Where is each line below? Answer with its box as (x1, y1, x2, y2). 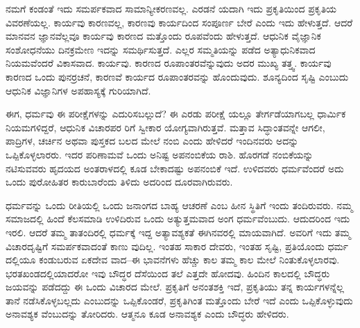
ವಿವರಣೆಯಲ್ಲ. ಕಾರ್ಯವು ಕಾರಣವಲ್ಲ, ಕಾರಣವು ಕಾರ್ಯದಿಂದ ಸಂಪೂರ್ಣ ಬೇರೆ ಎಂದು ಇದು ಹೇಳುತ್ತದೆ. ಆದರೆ (6, 15, 353, 29)
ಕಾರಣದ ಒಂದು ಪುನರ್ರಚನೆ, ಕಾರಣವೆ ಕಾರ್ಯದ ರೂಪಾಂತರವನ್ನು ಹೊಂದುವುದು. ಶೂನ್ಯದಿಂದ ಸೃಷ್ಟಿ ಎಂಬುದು (6, 69, 349, 83)
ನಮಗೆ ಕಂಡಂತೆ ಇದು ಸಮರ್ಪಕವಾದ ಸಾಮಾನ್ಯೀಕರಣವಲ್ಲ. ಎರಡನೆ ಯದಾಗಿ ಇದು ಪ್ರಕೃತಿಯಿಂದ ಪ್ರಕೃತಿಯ (6, 1, 337, 15)
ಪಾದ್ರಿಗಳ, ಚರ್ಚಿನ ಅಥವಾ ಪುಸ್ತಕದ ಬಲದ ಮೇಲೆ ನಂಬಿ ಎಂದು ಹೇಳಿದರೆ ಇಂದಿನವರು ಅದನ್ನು (6, 133, 299, 148)
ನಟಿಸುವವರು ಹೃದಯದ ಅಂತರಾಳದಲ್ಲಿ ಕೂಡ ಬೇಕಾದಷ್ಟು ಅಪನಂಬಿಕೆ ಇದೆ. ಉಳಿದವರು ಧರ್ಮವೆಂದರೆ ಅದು (6, 161, 344, 175)
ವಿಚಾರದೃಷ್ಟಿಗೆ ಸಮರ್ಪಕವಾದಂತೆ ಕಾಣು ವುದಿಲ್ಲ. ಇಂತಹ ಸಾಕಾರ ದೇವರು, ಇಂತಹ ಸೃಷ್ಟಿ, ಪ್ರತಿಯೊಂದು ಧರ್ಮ (6, 238, 349, 253)
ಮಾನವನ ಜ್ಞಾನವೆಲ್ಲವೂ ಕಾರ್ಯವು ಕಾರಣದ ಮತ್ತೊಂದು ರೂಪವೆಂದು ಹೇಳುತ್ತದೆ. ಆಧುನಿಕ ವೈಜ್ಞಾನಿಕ (6, 28, 321, 43)
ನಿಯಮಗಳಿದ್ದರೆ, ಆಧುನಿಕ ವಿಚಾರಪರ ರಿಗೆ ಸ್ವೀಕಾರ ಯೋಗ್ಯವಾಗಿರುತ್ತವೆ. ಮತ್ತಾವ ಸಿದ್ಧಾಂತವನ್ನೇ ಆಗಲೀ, (6, 120, 325, 134)
